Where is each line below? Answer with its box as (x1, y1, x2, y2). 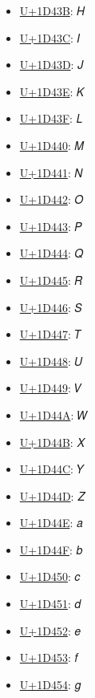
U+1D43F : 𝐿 (19, 110, 83, 127)
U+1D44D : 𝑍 (19, 487, 85, 504)
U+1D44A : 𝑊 (19, 406, 89, 423)
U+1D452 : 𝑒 (19, 622, 81, 639)
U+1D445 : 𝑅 (19, 271, 83, 288)
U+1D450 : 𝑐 (19, 568, 81, 585)
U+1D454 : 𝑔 (19, 676, 81, 692)
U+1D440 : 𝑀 (19, 136, 85, 153)
